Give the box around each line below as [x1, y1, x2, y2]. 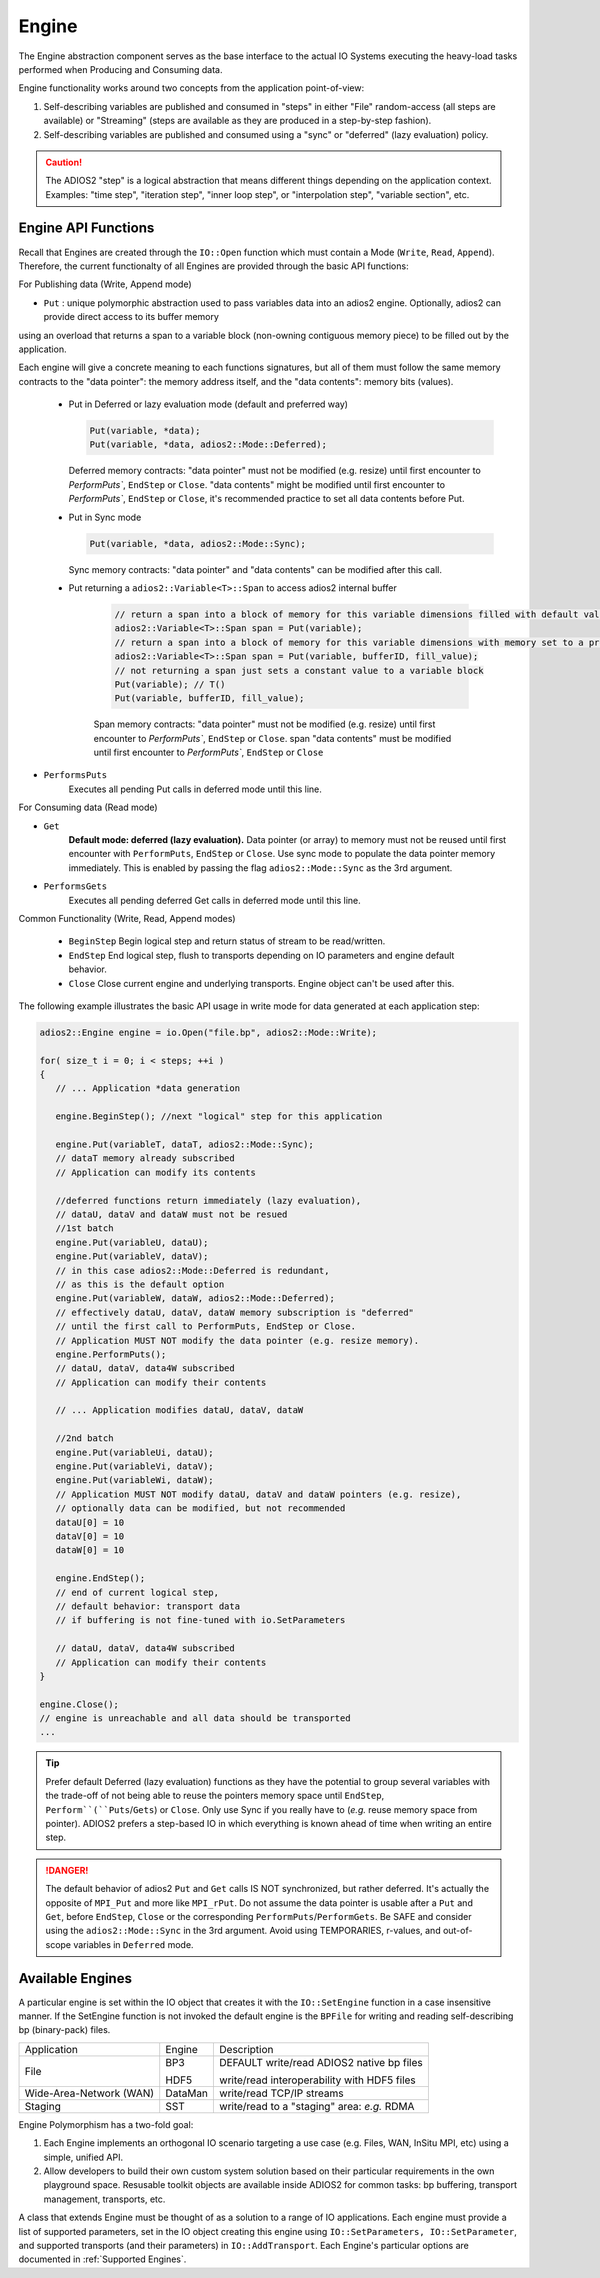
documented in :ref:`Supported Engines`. [18, 2253, 187, 2265]
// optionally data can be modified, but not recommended [55, 1503, 346, 1514]
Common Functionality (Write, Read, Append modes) [18, 912, 236, 924]
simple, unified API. [43, 2151, 124, 2163]
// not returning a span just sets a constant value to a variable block [114, 665, 484, 676]
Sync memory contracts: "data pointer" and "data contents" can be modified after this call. [68, 563, 442, 575]
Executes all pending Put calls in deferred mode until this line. [68, 783, 322, 795]
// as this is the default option [55, 1278, 225, 1290]
